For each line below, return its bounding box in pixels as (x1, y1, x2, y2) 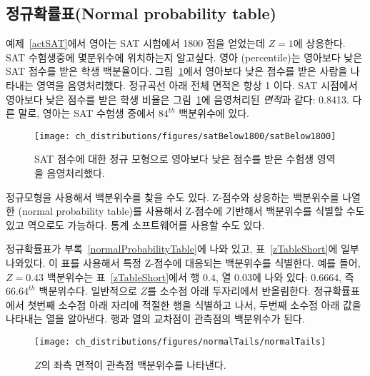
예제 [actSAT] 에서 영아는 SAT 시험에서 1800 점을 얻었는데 (6, 36, 265, 51)
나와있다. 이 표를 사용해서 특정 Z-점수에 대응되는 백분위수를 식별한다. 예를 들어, (6, 255, 361, 270)
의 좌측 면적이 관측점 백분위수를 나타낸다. (41, 357, 226, 372)
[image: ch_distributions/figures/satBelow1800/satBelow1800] (34, 131, 336, 141)
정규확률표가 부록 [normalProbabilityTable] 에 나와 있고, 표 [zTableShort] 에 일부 (6, 241, 359, 256)
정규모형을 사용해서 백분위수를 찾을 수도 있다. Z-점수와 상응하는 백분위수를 (6, 189, 339, 204)
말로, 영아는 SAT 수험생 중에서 (18, 106, 155, 121)
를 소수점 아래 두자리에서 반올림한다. (147, 283, 311, 298)
